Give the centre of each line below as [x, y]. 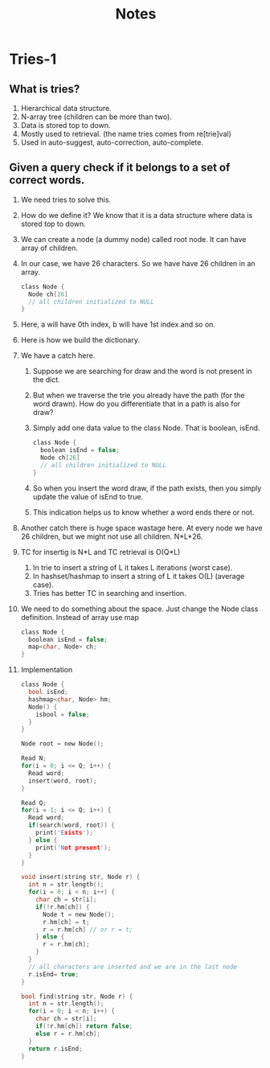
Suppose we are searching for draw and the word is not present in [142, 372]
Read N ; [33, 758]
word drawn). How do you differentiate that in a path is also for [136, 404]
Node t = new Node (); [78, 914]
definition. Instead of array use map [80, 617]
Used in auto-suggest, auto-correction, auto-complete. [112, 142]
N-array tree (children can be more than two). [96, 117]
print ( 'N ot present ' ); [74, 848]
